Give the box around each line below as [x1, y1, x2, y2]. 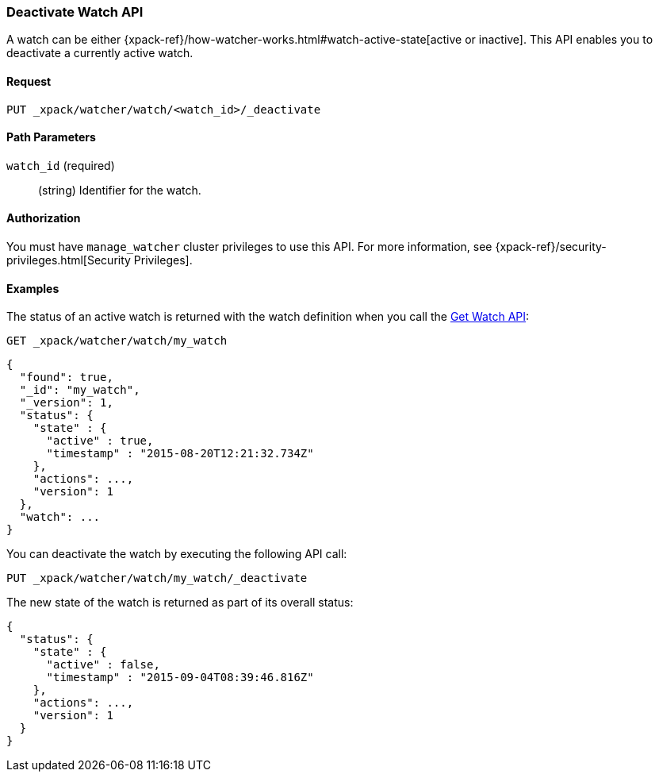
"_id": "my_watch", [19, 383, 140, 397]
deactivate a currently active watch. [6, 46, 193, 60]
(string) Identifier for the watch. [38, 183, 201, 197]
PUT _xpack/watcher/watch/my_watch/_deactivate [6, 572, 308, 585]
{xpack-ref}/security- [495, 240, 607, 254]
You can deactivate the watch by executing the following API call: [6, 547, 347, 561]
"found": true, [19, 371, 113, 384]
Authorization [6, 211, 81, 225]
